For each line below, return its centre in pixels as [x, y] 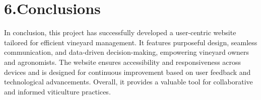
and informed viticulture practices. [57, 91]
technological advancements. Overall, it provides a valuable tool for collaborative [128, 82]
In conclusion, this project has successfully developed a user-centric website [120, 32]
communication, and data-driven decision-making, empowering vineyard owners [127, 52]
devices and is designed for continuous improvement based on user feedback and [127, 72]
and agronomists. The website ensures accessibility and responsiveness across [123, 62]
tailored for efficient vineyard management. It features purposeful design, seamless [131, 42]
